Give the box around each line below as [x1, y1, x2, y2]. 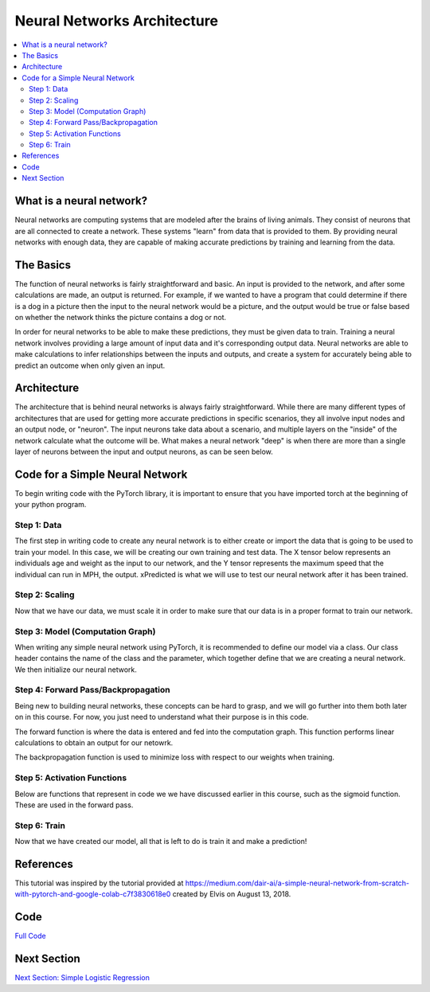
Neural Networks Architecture [14, 12, 219, 29]
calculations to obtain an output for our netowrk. [14, 738, 174, 748]
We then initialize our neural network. [14, 665, 137, 674]
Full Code [14, 931, 47, 941]
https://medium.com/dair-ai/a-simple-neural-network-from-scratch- [185, 878, 410, 888]
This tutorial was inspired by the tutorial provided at [14, 878, 184, 888]
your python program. [14, 500, 87, 510]
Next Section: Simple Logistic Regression [14, 973, 150, 982]
